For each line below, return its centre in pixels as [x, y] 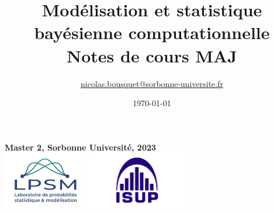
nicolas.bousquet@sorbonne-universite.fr [152, 83]
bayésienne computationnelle [152, 32]
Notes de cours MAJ [152, 55]
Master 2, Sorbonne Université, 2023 [81, 147]
